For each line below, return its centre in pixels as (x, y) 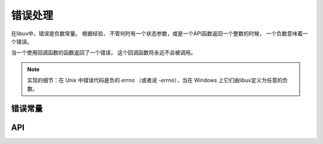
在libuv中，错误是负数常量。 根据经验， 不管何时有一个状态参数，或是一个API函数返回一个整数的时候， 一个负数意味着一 (159, 33)
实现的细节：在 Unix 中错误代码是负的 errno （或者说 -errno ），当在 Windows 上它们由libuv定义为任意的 (155, 80)
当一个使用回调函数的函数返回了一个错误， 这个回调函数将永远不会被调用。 (103, 53)
